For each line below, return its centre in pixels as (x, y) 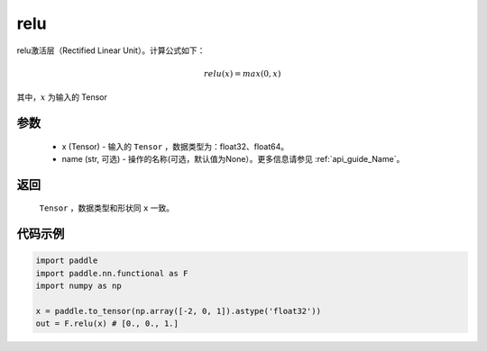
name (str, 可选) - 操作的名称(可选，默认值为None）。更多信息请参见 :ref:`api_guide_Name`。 (233, 158)
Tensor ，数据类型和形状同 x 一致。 (107, 208)
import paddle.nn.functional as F (112, 273)
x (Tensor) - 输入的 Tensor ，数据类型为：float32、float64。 (175, 146)
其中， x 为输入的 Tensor (62, 97)
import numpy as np (78, 286)
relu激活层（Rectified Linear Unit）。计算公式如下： (111, 50)
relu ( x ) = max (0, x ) (242, 73)
